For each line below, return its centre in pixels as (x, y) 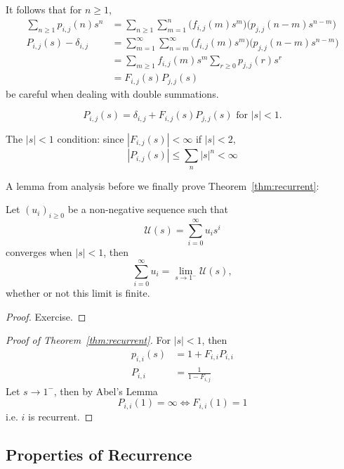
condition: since (91, 138)
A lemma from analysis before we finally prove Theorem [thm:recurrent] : (163, 185)
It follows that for (44, 9)
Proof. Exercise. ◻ (46, 316)
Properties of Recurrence (99, 454)
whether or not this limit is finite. (78, 293)
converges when (39, 252)
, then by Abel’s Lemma (106, 391)
